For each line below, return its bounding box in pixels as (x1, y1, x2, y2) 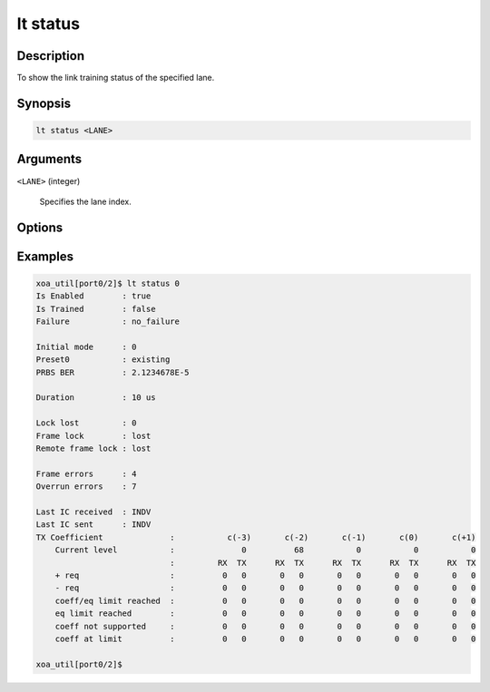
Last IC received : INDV (35, 507, 152, 517)
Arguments (16, 151, 83, 167)
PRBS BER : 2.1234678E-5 (35, 367, 190, 377)
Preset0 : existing (35, 355, 171, 365)
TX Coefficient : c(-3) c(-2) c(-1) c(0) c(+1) (35, 531, 476, 542)
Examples (16, 249, 74, 264)
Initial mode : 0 (35, 341, 137, 352)
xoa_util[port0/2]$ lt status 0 (35, 278, 181, 288)
